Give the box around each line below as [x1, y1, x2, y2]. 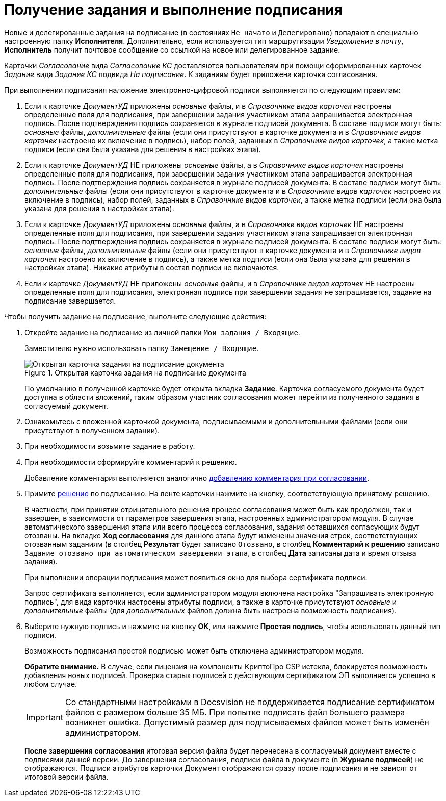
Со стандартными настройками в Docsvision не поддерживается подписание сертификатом [65, 696, 435, 707]
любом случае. [24, 679, 77, 688]
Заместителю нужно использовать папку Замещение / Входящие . [24, 343, 259, 353]
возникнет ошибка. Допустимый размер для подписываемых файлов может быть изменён [65, 717, 429, 728]
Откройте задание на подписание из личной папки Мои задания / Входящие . [24, 328, 300, 337]
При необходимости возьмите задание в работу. [24, 441, 195, 450]
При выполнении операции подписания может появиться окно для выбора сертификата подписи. [24, 572, 368, 582]
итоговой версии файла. [24, 772, 109, 781]
